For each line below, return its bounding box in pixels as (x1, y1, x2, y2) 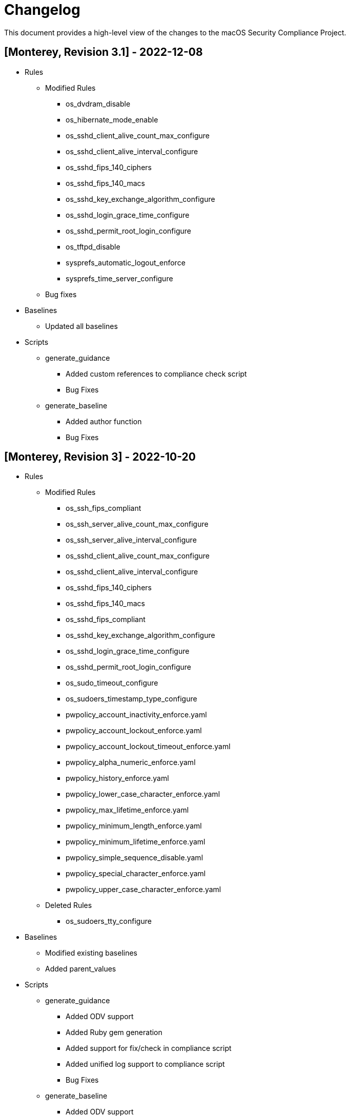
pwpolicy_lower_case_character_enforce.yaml (66, 790, 220, 799)
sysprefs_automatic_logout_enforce (66, 258, 186, 267)
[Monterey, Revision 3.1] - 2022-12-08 (4, 46, 203, 59)
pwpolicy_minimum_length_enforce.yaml (66, 821, 202, 831)
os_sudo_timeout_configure (66, 678, 158, 688)
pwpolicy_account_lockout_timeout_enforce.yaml (66, 742, 231, 751)
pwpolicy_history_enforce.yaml (66, 774, 169, 783)
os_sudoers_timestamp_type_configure (66, 694, 197, 704)
